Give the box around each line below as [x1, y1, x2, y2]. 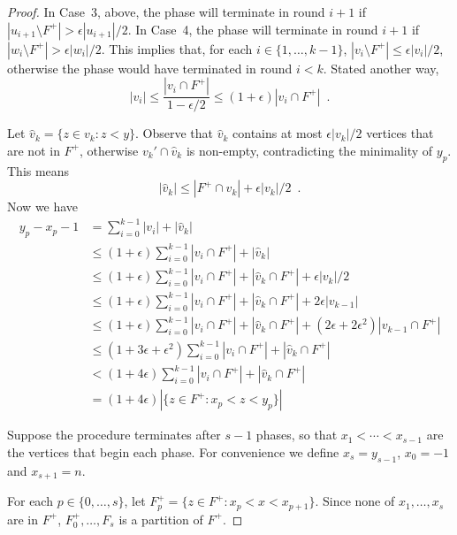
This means [7, 161, 70, 180]
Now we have [7, 197, 79, 216]
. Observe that [135, 124, 214, 142]
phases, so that [255, 425, 338, 444]
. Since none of [315, 492, 395, 510]
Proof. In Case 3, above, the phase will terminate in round [7, 3, 325, 20]
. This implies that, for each [101, 39, 253, 57]
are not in [7, 141, 60, 159]
